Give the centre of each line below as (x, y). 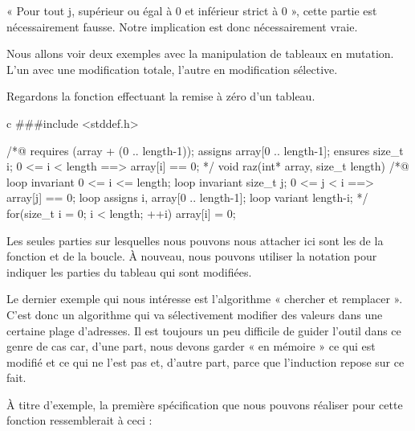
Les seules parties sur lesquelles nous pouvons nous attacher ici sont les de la (195, 240)
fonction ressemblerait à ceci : (79, 420)
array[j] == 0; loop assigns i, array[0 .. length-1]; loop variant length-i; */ (187, 197)
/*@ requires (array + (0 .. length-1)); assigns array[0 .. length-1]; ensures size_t (205, 150)
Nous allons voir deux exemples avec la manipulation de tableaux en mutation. (200, 53)
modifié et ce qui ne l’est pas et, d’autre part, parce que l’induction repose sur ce (205, 361)
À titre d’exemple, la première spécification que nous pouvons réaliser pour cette (205, 404)
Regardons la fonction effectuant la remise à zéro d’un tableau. (161, 96)
